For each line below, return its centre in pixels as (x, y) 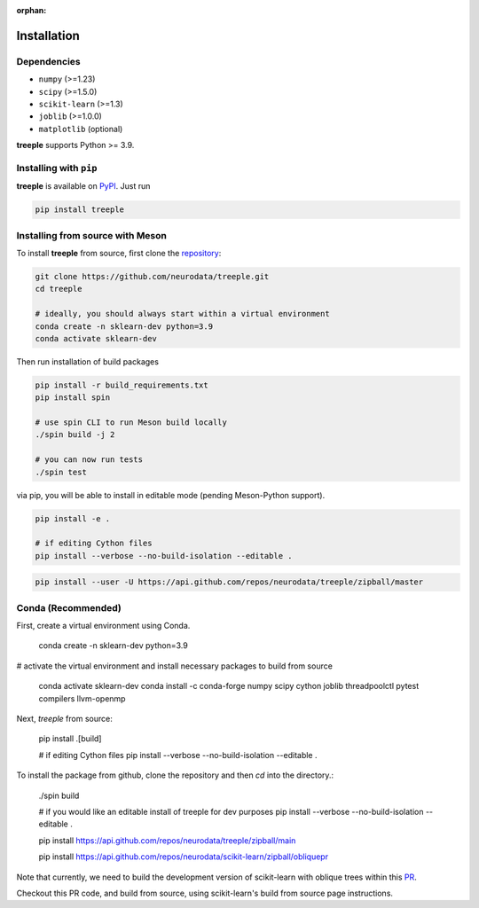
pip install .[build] (70, 739)
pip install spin (73, 398)
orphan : (31, 10)
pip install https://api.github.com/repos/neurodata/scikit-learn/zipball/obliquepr (183, 857)
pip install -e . (73, 518)
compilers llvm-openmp (82, 698)
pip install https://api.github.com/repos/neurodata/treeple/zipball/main (167, 840)
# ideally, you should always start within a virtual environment (182, 314)
